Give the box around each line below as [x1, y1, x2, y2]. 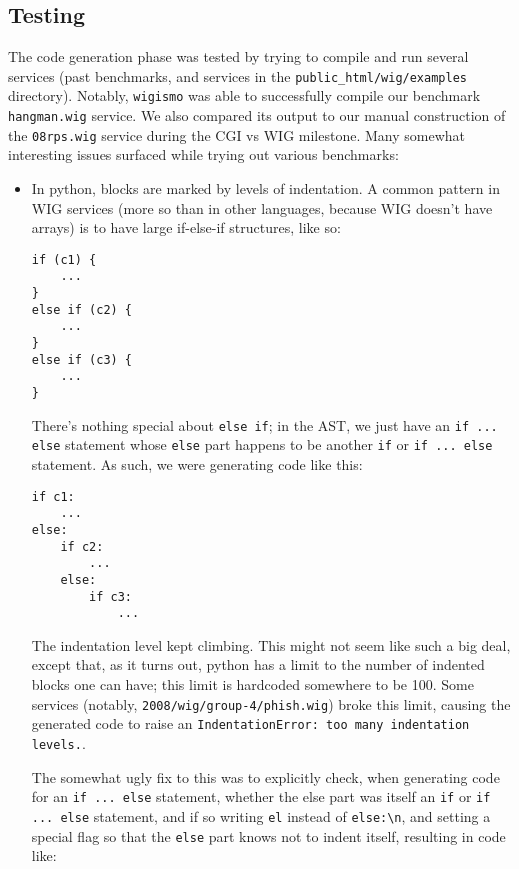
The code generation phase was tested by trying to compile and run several [8, 46, 469, 67]
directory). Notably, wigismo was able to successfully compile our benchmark [8, 85, 481, 106]
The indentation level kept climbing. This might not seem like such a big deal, [31, 634, 511, 655]
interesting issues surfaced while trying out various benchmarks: [8, 144, 399, 165]
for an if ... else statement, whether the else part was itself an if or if [31, 786, 491, 807]
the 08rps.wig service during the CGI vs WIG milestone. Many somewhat [8, 124, 465, 145]
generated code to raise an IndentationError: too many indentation [31, 713, 470, 734]
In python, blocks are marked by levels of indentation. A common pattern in [31, 178, 500, 199]
